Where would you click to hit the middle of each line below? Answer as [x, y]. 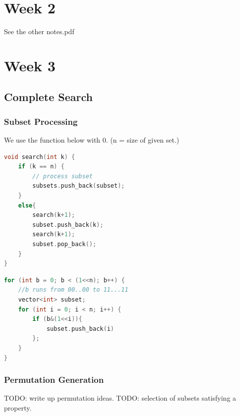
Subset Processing [41, 121]
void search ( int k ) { [40, 157]
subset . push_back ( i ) [80, 329]
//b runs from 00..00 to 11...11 [73, 290]
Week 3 [30, 65]
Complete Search [48, 97]
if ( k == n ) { [41, 167]
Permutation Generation [54, 380]
